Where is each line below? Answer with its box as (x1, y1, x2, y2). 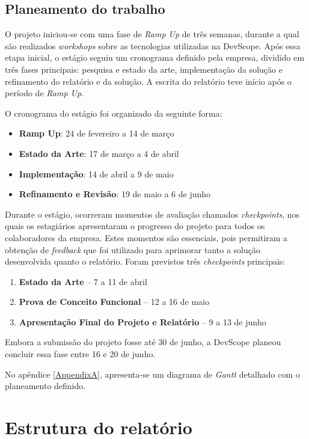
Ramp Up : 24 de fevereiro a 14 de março (19, 127, 174, 140)
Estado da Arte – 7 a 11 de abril (19, 275, 147, 287)
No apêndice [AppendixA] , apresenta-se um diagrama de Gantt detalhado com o (5, 367, 300, 380)
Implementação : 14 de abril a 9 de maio (19, 167, 174, 180)
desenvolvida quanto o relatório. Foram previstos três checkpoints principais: (5, 255, 286, 268)
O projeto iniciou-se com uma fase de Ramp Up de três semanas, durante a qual (5, 28, 299, 40)
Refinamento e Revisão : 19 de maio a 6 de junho (19, 188, 211, 200)
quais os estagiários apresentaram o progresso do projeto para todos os (5, 219, 265, 232)
